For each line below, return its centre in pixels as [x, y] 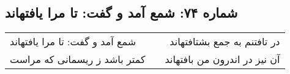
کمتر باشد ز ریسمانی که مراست [78, 59]
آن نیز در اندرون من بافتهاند [222, 59]
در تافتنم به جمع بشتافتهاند [225, 42]
